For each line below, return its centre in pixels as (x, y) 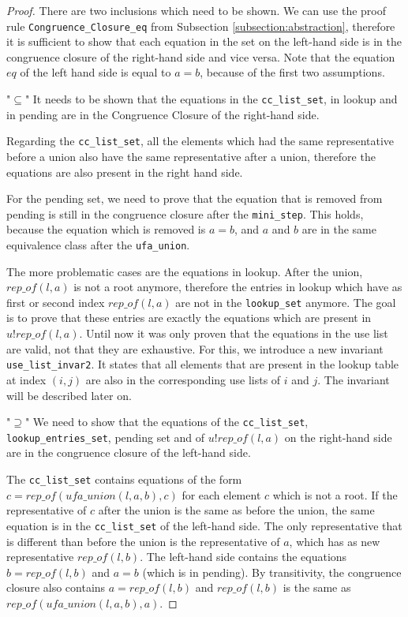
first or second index (56, 302)
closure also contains (56, 587)
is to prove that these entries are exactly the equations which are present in (189, 318)
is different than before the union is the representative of (143, 541)
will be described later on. (69, 395)
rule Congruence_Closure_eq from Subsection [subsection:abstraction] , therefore (201, 26)
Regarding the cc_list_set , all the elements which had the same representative (200, 141)
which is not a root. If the (335, 494)
